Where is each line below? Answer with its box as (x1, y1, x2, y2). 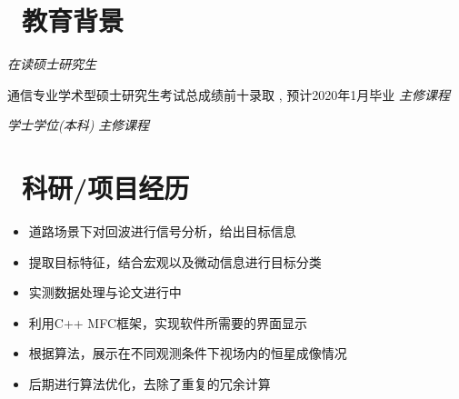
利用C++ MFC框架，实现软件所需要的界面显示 (28, 313, 308, 332)
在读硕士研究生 (7, 55, 96, 74)
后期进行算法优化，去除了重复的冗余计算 (28, 374, 271, 393)
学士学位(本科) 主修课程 (7, 115, 150, 135)
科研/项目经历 (22, 169, 190, 206)
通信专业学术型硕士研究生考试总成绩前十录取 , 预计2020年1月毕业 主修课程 (7, 85, 450, 104)
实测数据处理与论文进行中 (28, 283, 182, 302)
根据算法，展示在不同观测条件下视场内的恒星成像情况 (28, 344, 347, 363)
